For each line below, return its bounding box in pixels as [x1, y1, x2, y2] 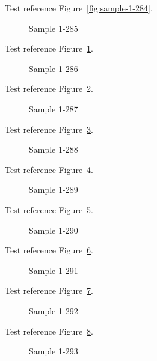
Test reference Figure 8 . [5, 324, 93, 337]
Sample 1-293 [29, 345, 78, 357]
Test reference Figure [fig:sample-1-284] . [5, 2, 153, 14]
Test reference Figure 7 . [5, 284, 93, 297]
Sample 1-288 [29, 143, 78, 156]
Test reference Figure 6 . [5, 244, 93, 256]
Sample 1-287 [29, 102, 78, 115]
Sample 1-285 [29, 22, 78, 34]
